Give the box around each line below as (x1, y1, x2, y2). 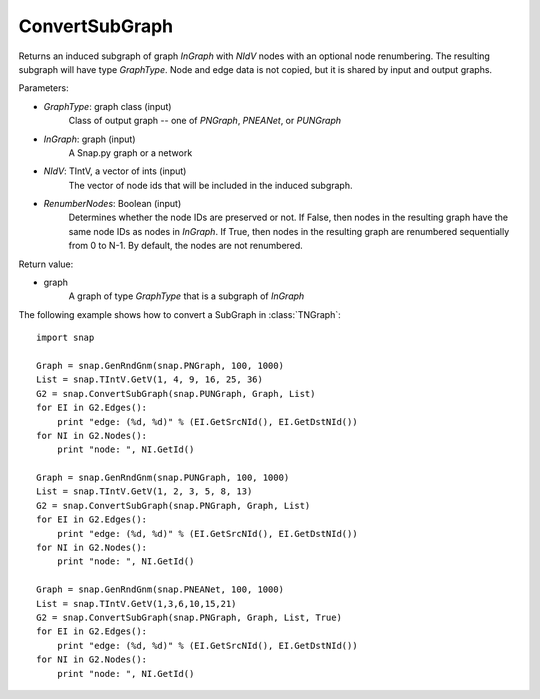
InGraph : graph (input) (43, 133, 136, 145)
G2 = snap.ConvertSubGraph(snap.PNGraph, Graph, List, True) (36, 612, 342, 623)
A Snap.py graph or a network (68, 146, 193, 159)
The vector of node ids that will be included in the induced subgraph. (68, 179, 353, 191)
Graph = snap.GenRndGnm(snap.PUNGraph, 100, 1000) (36, 472, 290, 484)
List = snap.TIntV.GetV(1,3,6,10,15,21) (36, 598, 237, 609)
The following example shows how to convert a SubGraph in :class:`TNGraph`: (18, 308, 342, 320)
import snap (36, 332, 95, 344)
